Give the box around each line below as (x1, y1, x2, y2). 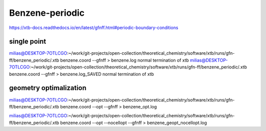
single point (9, 37, 46, 46)
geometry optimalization (9, 84, 87, 92)
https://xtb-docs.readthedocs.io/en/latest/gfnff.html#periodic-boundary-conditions (9, 25, 178, 31)
